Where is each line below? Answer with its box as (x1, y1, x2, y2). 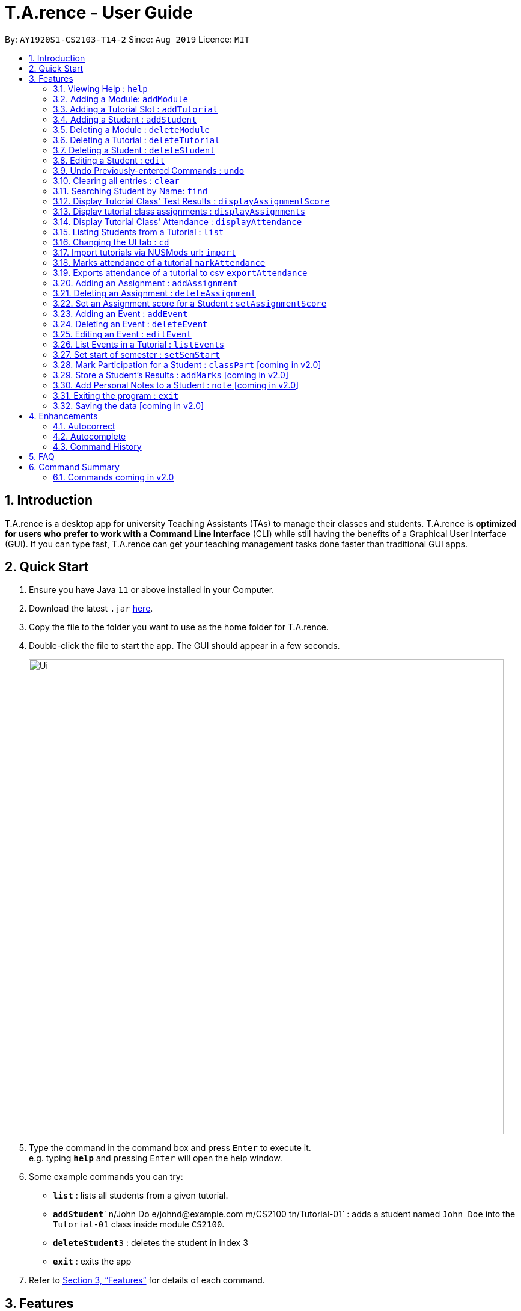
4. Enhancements (29, 410, 98, 421)
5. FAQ (29, 451, 55, 462)
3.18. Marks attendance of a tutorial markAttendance (53, 257, 266, 268)
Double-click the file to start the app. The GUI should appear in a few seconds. (29, 640, 340, 651)
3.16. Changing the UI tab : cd (53, 236, 169, 247)
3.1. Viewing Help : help (53, 83, 148, 94)
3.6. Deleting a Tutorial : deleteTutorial (53, 134, 220, 145)
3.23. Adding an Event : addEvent (53, 308, 188, 319)
